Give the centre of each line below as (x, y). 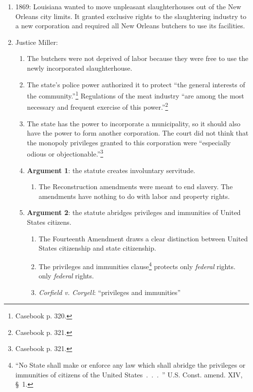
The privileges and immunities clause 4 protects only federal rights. (137, 265)
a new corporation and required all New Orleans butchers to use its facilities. (130, 26)
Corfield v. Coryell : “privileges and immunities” (110, 292)
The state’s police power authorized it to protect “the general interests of (136, 84)
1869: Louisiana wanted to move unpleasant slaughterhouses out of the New (128, 6)
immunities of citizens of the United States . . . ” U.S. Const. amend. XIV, (129, 374)
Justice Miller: (36, 42)
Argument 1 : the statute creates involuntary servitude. (111, 170)
